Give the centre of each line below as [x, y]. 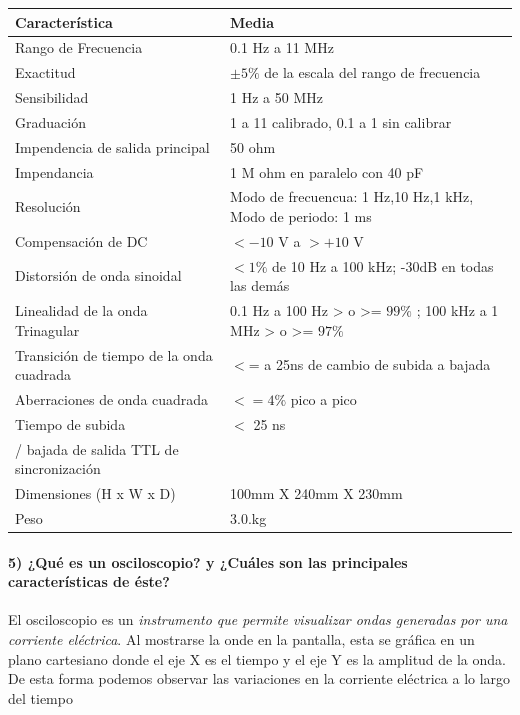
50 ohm [253, 146]
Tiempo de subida [70, 423]
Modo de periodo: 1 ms [301, 216]
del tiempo [40, 697]
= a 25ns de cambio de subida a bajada [369, 364]
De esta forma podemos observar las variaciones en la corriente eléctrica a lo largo [259, 678]
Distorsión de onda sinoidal [98, 275]
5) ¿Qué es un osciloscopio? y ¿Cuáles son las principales [208, 561]
